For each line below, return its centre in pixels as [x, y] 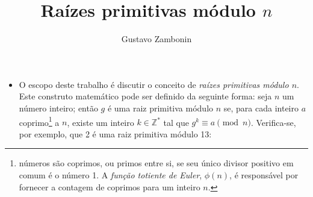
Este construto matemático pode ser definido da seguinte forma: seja [145, 96]
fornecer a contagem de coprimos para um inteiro [110, 186]
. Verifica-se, [273, 122]
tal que [176, 122]
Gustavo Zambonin [156, 39]
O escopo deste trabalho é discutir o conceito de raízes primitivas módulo [154, 84]
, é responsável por [264, 174]
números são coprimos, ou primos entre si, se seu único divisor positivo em [156, 163]
